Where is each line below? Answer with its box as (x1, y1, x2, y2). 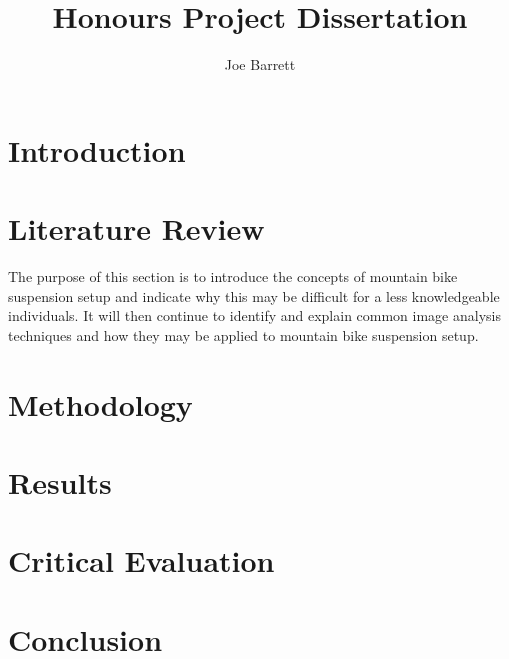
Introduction (8, 129, 186, 170)
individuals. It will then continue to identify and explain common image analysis (8, 305, 501, 326)
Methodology (8, 383, 193, 424)
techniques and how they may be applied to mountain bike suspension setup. (8, 324, 479, 345)
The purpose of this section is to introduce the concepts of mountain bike (8, 266, 458, 287)
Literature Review (8, 208, 265, 249)
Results (8, 461, 112, 502)
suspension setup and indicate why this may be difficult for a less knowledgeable (8, 285, 500, 306)
